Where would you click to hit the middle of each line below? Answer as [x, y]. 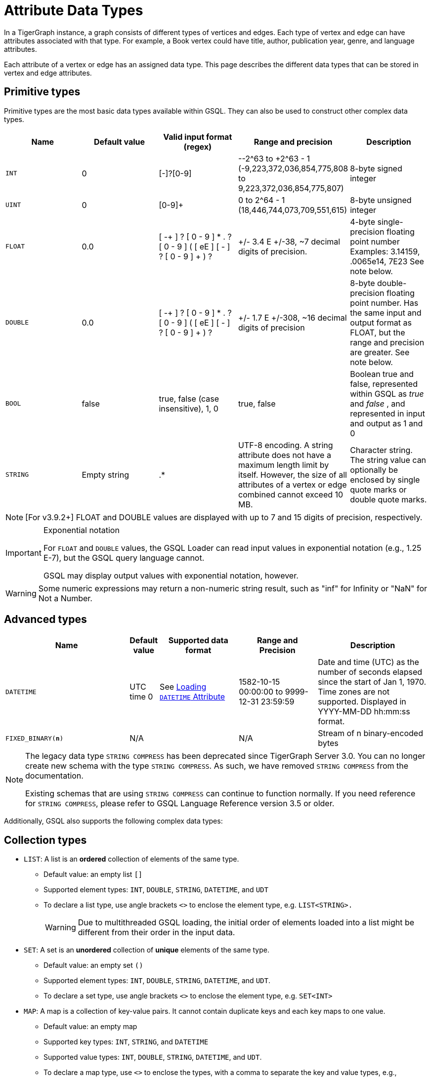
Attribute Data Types [74, 10]
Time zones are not [354, 692]
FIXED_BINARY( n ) [35, 738]
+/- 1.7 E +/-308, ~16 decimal [293, 317]
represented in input [388, 413]
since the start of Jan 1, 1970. [372, 682]
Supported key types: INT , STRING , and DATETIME [126, 1042]
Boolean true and [382, 374]
